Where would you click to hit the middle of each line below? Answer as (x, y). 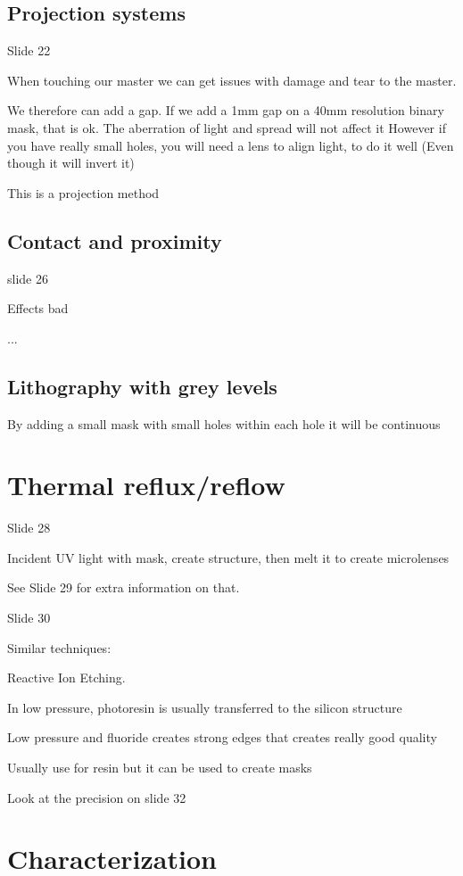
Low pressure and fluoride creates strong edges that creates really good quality (222, 737)
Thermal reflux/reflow (146, 485)
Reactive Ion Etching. (66, 678)
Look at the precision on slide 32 (97, 797)
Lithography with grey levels (142, 386)
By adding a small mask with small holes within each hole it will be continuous (224, 423)
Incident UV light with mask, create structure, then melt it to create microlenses (228, 557)
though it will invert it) (71, 163)
